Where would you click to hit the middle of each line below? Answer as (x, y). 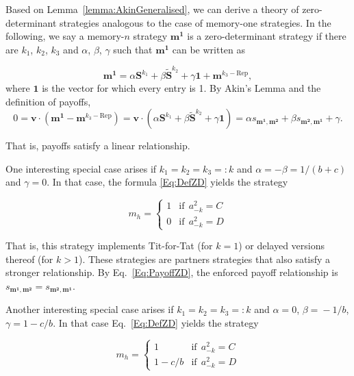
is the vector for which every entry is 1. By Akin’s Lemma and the (181, 88)
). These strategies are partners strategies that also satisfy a (204, 259)
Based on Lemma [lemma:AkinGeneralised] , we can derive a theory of (152, 9)
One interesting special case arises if (81, 168)
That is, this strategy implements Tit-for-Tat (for (109, 246)
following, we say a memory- (65, 36)
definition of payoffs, (48, 101)
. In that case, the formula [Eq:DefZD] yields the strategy (167, 182)
